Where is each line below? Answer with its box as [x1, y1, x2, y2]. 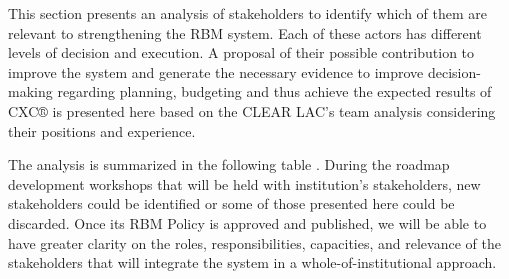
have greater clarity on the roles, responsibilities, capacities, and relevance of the [8, 232, 501, 253]
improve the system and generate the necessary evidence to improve [8, 61, 424, 82]
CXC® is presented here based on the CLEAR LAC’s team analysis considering [8, 100, 496, 121]
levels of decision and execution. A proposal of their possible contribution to [8, 42, 475, 63]
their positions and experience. [8, 120, 196, 141]
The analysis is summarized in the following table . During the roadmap [8, 154, 450, 175]
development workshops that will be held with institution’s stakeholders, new [8, 173, 481, 194]
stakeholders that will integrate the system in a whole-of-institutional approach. [8, 252, 497, 273]
